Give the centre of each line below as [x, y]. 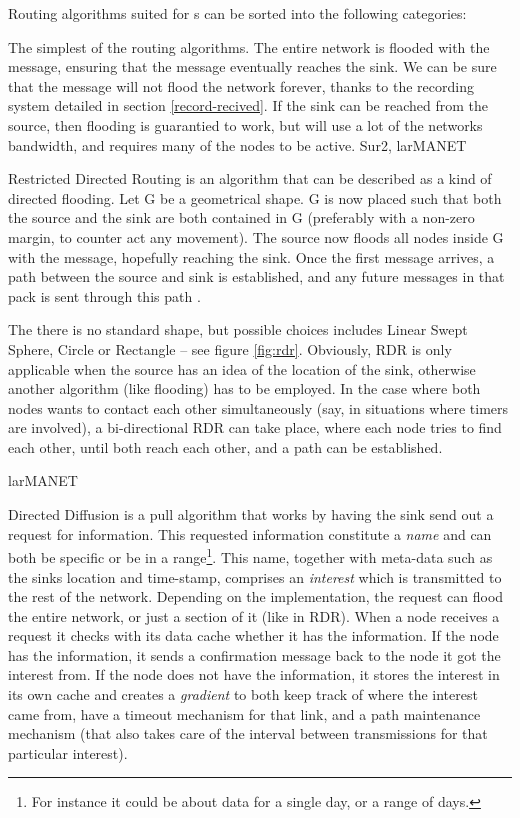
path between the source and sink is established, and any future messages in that [256, 276]
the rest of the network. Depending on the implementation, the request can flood [256, 596]
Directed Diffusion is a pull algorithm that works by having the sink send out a [251, 514]
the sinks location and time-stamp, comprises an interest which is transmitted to [255, 576]
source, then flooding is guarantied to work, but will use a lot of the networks [245, 124]
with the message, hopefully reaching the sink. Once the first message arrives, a [251, 256]
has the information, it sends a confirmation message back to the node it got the [254, 654]
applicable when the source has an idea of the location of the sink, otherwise [242, 368]
